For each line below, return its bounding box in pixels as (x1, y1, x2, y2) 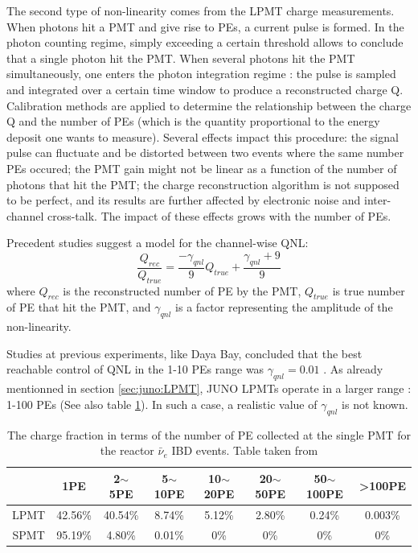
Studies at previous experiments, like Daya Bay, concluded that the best (6, 345, 363, 361)
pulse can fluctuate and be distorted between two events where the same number (6, 144, 404, 161)
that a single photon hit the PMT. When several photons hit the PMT (6, 49, 355, 66)
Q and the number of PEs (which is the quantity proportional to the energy (6, 113, 380, 130)
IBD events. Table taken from (171, 442, 318, 459)
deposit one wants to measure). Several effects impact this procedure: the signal (6, 128, 399, 145)
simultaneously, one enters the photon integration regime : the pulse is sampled (6, 65, 396, 82)
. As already (323, 361, 383, 378)
